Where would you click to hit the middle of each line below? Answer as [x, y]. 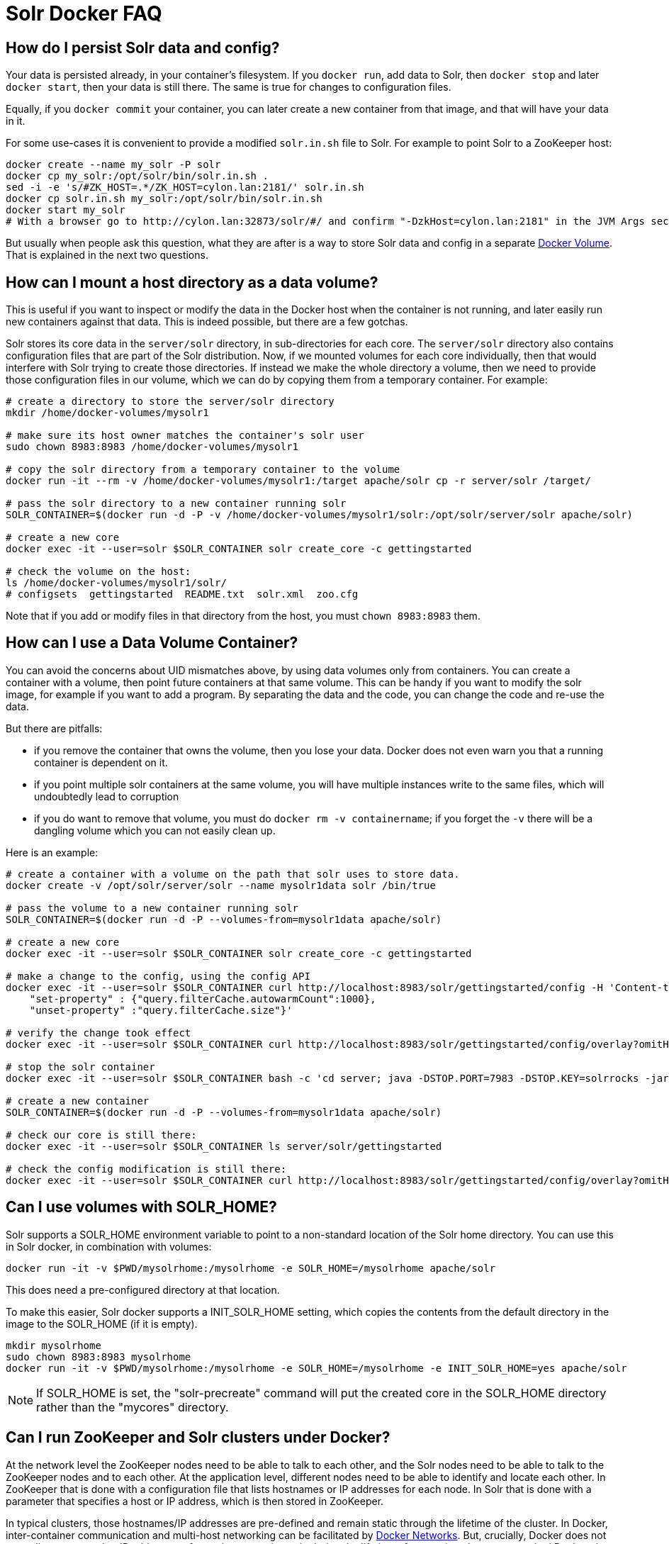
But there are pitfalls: [54, 728]
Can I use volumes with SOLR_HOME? [141, 1207]
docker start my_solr [66, 210]
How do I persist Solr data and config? [143, 47]
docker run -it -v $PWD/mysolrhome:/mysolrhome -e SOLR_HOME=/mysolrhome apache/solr [251, 1268]
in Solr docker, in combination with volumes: [109, 1246]
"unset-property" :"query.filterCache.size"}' [161, 1010]
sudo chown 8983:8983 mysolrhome [99, 1356]
